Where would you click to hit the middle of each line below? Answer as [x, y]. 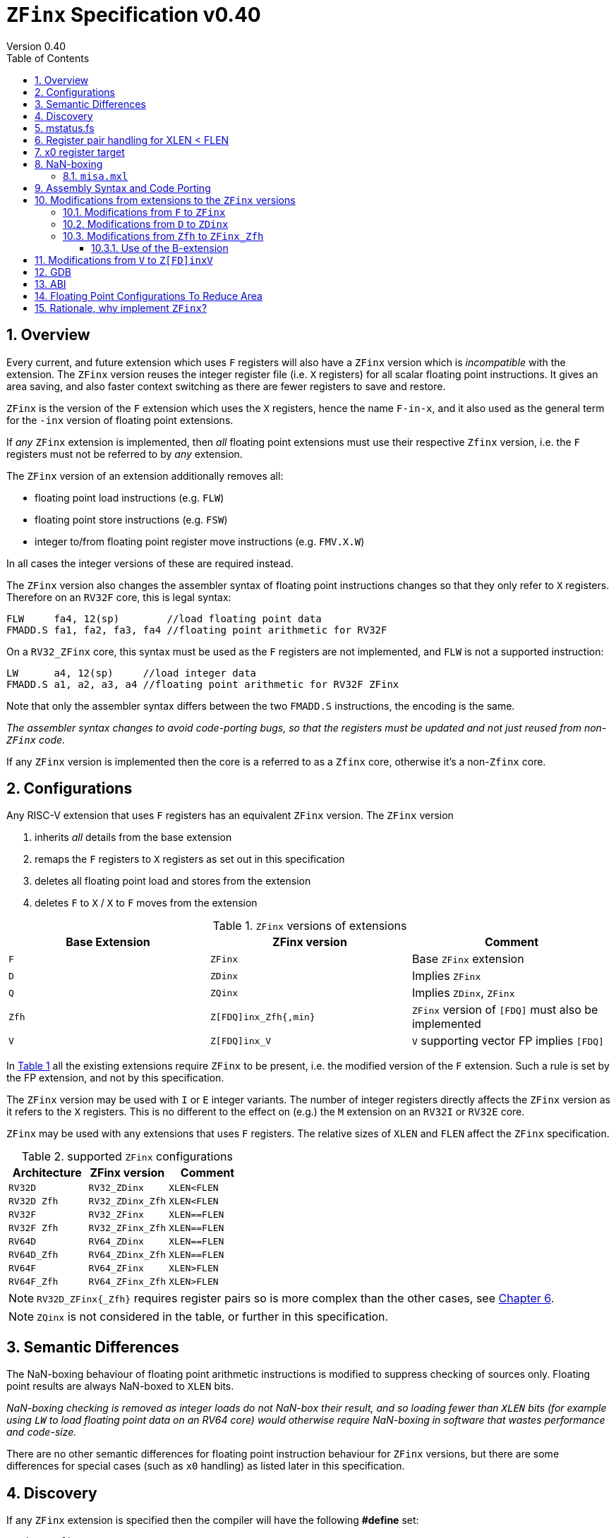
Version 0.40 [36, 46]
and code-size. [42, 1432]
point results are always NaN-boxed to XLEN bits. [120, 1386]
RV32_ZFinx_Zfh [127, 1228]
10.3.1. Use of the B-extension [160, 248]
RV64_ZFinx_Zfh [127, 1282]
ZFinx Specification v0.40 [134, 15]
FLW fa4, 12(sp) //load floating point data [164, 618]
